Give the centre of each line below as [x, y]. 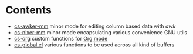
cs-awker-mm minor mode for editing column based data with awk [95, 26]
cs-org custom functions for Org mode [61, 38]
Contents [29, 10]
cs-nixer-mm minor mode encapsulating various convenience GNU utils [101, 32]
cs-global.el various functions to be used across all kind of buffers [94, 45]
